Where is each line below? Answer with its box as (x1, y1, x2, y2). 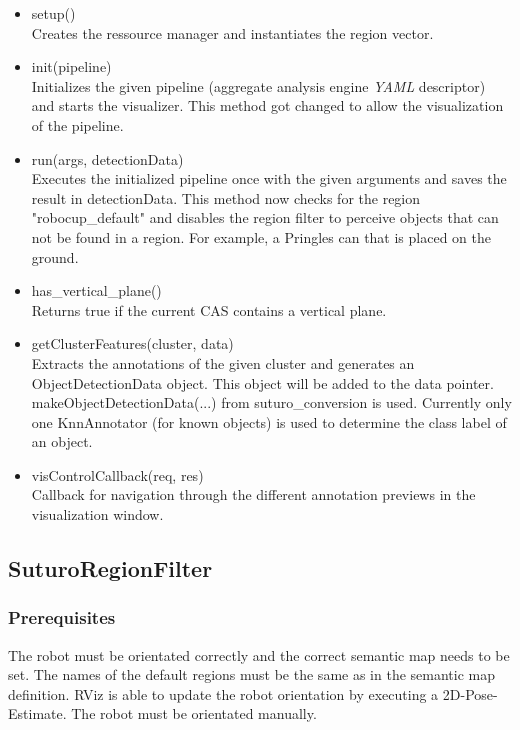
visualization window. (31, 504, 164, 525)
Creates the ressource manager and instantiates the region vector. (31, 22, 434, 43)
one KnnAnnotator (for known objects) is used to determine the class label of (31, 411, 507, 432)
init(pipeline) (31, 56, 112, 77)
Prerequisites (8, 605, 116, 630)
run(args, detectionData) (31, 148, 184, 169)
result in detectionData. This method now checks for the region (31, 187, 421, 208)
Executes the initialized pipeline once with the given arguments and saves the (31, 168, 507, 189)
